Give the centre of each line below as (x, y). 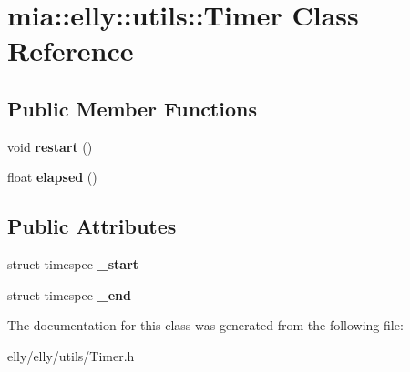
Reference (71, 50)
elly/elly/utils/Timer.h (71, 355)
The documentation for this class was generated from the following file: (205, 325)
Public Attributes (92, 226)
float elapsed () (52, 177)
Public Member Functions (132, 108)
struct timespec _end (69, 294)
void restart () (50, 146)
